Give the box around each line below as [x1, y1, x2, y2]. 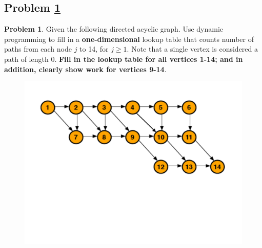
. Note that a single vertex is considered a [127, 43, 258, 54]
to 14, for [79, 43, 109, 54]
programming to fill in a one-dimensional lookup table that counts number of [4, 33, 254, 44]
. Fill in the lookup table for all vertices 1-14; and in [54, 53, 243, 64]
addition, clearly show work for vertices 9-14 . [4, 63, 167, 74]
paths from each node [4, 43, 72, 54]
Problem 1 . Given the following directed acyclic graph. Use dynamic [4, 24, 224, 34]
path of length [4, 53, 49, 64]
